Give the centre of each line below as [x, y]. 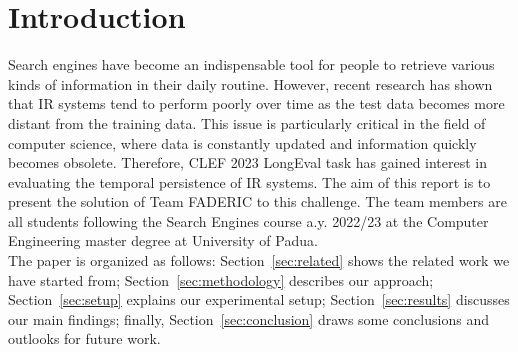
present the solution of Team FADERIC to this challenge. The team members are [257, 201]
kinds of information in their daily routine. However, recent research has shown [250, 83]
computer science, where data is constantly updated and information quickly [242, 142]
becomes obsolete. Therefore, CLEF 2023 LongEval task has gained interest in [248, 162]
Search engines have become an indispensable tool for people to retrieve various [251, 64]
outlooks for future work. [84, 338]
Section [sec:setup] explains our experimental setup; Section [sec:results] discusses [259, 299]
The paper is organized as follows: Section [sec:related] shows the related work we [259, 260]
